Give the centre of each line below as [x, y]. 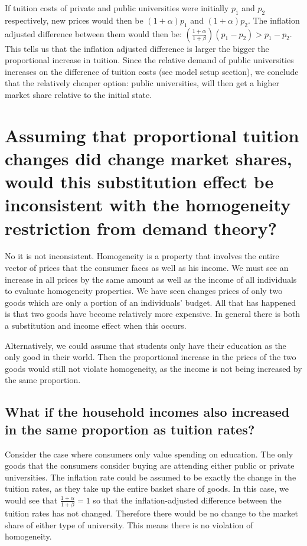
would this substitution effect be [139, 182]
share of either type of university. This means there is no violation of [129, 524]
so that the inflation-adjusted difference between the [187, 500]
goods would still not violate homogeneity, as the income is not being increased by [153, 368]
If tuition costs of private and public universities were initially [117, 8]
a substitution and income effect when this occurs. [96, 325]
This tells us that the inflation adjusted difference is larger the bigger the [137, 48]
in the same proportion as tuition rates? [130, 429]
